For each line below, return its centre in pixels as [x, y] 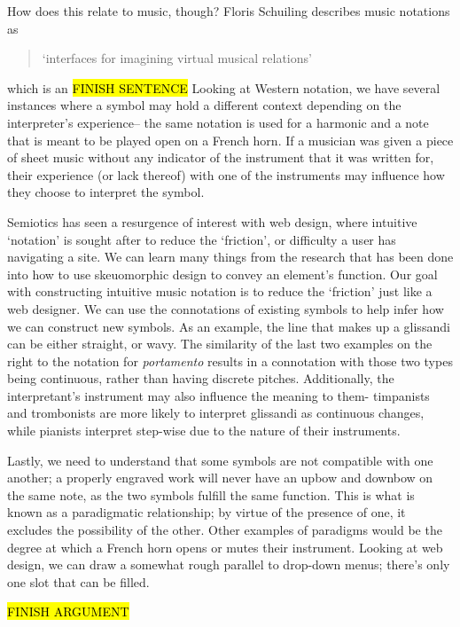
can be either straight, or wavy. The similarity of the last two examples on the [220, 344]
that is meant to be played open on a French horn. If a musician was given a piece [230, 140]
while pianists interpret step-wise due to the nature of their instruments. [204, 431]
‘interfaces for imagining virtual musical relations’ [177, 58]
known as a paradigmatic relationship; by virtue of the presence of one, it [207, 512]
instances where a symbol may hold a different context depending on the [204, 105]
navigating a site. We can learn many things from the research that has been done [230, 257]
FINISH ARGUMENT [68, 611]
